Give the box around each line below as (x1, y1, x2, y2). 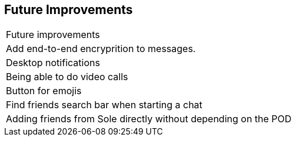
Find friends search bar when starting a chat (6, 99, 202, 111)
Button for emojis (6, 85, 82, 97)
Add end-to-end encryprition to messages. (6, 43, 196, 55)
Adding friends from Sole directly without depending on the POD (6, 113, 292, 125)
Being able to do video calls (6, 71, 128, 83)
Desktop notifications (6, 57, 100, 69)
